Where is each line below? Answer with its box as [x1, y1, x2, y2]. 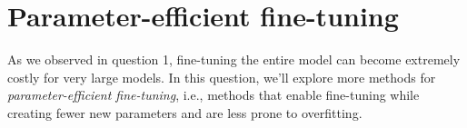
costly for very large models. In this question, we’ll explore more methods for [7, 67, 436, 86]
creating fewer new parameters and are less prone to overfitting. [7, 103, 363, 122]
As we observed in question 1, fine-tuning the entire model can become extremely [7, 50, 461, 69]
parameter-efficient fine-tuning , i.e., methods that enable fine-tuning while [7, 85, 420, 104]
